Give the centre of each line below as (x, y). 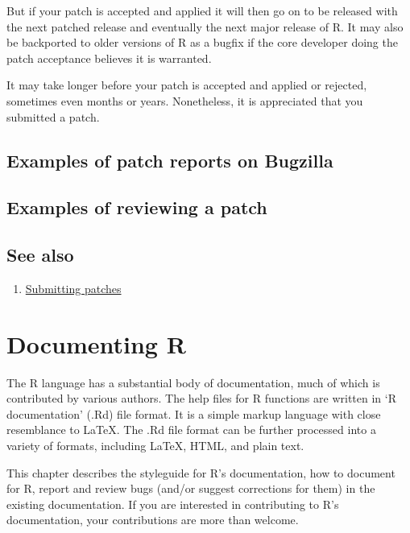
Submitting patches (73, 288)
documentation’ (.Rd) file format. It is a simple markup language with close (194, 413)
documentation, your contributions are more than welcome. (153, 520)
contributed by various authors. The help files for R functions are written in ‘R (201, 398)
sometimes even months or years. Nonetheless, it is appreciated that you (185, 100)
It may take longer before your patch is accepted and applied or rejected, (187, 85)
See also (40, 255)
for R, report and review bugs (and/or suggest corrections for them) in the (191, 488)
